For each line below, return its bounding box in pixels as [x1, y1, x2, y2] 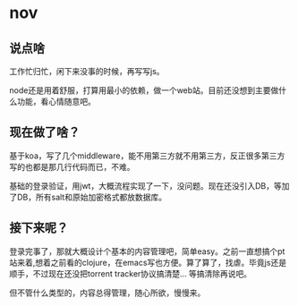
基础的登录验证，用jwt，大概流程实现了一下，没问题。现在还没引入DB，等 [9, 180, 282, 191]
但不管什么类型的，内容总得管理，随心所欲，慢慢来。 [9, 287, 206, 298]
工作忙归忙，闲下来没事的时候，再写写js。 [9, 66, 165, 76]
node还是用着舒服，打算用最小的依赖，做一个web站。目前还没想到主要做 [9, 85, 279, 96]
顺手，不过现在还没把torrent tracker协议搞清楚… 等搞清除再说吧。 [9, 268, 252, 279]
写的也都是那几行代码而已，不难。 [9, 161, 135, 172]
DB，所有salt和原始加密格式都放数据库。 [16, 191, 167, 202]
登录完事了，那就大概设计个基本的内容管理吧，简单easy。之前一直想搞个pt [9, 245, 285, 257]
